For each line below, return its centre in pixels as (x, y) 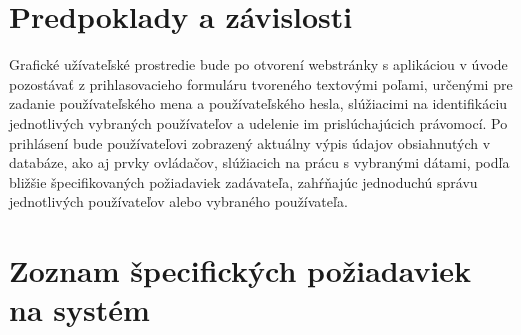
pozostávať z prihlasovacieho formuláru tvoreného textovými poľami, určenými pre (261, 83)
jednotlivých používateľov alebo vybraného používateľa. (178, 201)
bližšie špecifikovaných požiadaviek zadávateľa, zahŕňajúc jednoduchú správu (243, 181)
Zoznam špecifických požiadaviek (240, 270)
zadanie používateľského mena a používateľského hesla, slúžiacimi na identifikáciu (258, 103)
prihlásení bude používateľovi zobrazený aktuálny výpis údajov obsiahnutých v (250, 142)
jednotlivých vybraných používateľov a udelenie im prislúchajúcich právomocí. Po (258, 122)
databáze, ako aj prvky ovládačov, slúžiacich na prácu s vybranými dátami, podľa (259, 162)
